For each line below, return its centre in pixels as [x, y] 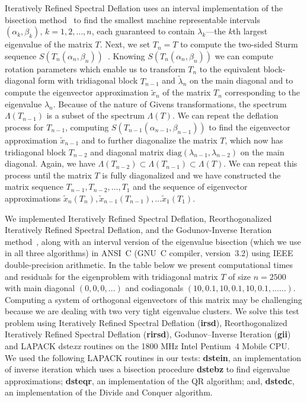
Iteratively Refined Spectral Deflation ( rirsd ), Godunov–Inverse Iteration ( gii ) [148, 334]
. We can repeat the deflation [225, 115]
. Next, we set [125, 44]
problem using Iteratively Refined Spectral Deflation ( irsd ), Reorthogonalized [146, 322]
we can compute [244, 55]
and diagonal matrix [127, 151]
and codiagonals [154, 288]
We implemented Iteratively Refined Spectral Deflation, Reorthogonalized [138, 218]
